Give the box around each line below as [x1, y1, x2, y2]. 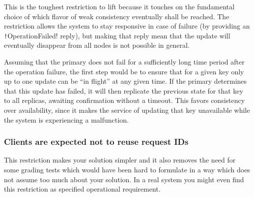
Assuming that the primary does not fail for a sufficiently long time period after [4, 57, 245, 67]
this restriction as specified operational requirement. [4, 184, 161, 194]
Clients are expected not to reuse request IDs [4, 135, 189, 148]
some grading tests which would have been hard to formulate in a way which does [4, 164, 250, 174]
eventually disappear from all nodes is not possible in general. [4, 40, 190, 50]
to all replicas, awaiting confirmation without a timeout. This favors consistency [4, 95, 245, 105]
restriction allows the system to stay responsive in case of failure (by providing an [4, 21, 250, 31]
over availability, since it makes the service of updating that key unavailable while [4, 105, 250, 115]
